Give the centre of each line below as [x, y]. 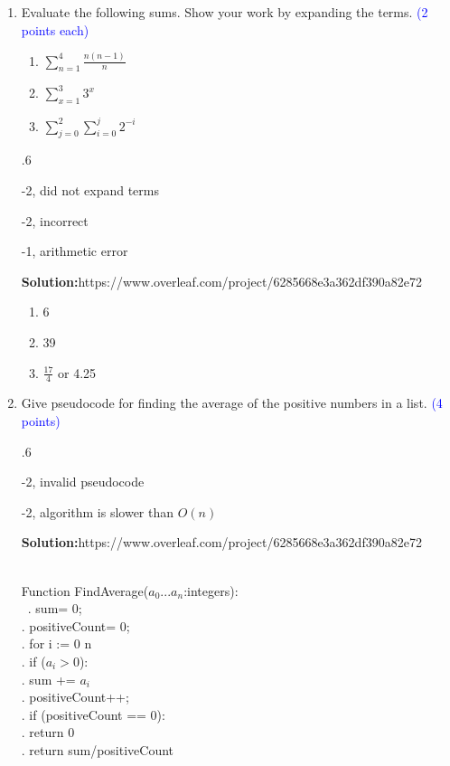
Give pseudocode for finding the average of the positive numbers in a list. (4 [232, 403]
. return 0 [48, 732]
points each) [55, 29]
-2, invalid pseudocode [83, 482]
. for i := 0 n [56, 643]
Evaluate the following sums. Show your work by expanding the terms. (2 [225, 12]
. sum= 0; [55, 608]
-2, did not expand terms [90, 189]
